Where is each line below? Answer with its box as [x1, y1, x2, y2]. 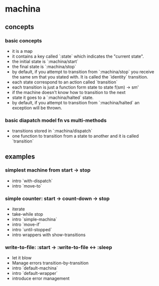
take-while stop [12, 211, 43, 217]
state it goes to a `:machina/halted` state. [12, 95, 94, 100]
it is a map [12, 48, 33, 54]
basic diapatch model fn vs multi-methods [5, 117, 107, 124]
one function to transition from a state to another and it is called [12, 133, 139, 139]
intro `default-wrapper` [12, 270, 58, 276]
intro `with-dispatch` [12, 178, 53, 184]
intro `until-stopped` [12, 227, 52, 233]
